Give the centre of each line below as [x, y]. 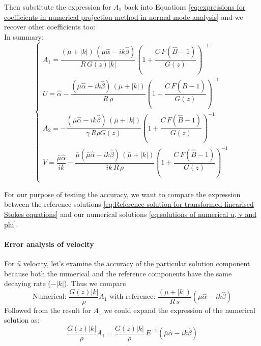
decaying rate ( [27, 283]
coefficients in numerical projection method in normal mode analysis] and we [124, 17]
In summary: [24, 36]
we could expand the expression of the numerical [180, 310]
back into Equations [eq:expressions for [185, 7]
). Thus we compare [95, 283]
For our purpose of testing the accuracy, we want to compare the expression [122, 194]
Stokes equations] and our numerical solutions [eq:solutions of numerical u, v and [130, 214]
